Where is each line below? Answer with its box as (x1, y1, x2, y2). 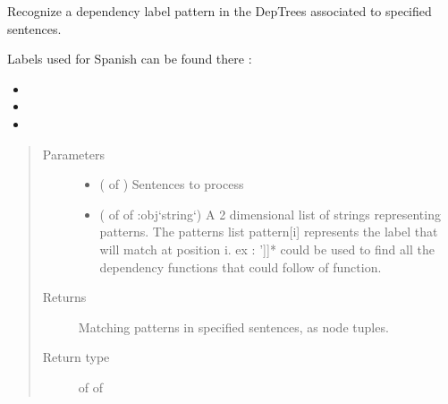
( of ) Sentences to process (99, 175, 244, 193)
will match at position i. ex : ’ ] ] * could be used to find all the (99, 239, 435, 258)
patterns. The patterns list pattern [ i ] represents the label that (99, 222, 438, 241)
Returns (42, 288, 87, 306)
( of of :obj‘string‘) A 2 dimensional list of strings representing (99, 204, 441, 223)
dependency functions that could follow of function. (99, 257, 382, 276)
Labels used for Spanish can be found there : (7, 49, 252, 68)
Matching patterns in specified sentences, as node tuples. (78, 317, 389, 336)
